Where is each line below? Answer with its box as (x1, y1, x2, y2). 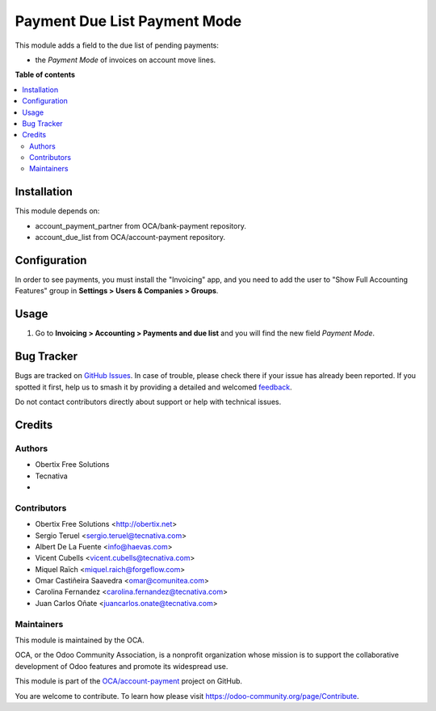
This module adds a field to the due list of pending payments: (15, 40, 220, 50)
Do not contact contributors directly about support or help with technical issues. (15, 397, 282, 407)
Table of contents (15, 69, 76, 80)
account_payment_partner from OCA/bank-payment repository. (35, 221, 246, 230)
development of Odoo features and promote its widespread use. (15, 661, 228, 671)
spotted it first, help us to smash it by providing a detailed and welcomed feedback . (15, 382, 292, 392)
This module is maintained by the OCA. (15, 635, 145, 645)
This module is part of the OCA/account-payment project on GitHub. (15, 676, 242, 686)
